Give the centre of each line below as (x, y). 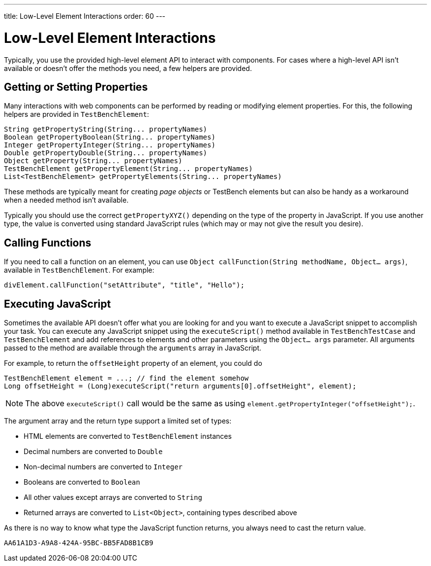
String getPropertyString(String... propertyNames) (106, 129)
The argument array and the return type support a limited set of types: (118, 421)
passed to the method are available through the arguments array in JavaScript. (133, 348)
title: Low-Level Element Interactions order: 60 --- (85, 16)
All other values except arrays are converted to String (113, 497)
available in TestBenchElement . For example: (79, 270)
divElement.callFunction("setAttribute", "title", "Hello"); (124, 285)
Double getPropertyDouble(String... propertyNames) (106, 153)
